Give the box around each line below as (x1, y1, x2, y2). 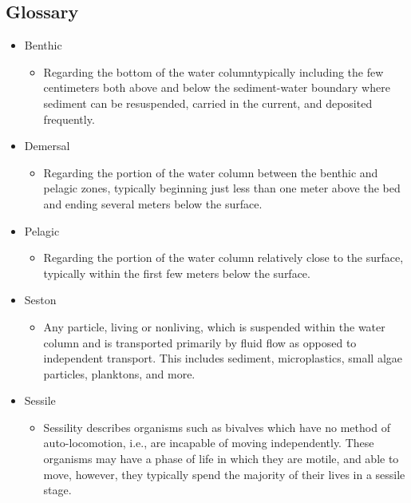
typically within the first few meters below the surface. (43, 264, 310, 281)
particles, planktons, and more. (43, 365, 196, 382)
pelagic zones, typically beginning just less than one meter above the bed (43, 180, 401, 196)
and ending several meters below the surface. (43, 195, 263, 212)
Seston (24, 291, 57, 308)
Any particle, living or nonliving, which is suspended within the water (43, 318, 385, 335)
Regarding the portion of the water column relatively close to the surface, (43, 249, 404, 266)
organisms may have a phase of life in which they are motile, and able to (43, 450, 399, 467)
